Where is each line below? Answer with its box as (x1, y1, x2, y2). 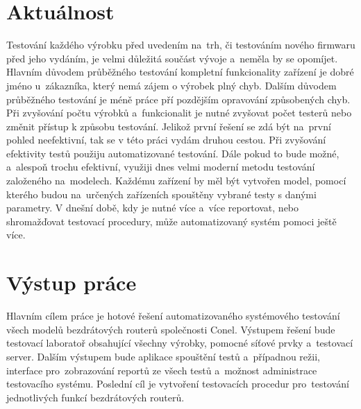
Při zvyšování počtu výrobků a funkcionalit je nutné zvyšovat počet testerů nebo (6, 105, 352, 120)
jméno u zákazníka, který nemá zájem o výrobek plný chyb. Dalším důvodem (6, 78, 337, 92)
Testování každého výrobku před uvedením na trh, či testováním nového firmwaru (6, 37, 355, 52)
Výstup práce (6, 268, 137, 297)
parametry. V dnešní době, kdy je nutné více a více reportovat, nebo (6, 200, 299, 215)
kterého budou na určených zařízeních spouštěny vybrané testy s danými (6, 186, 317, 201)
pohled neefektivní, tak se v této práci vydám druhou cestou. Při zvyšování (6, 132, 326, 147)
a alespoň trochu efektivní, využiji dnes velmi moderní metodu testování (6, 159, 315, 174)
